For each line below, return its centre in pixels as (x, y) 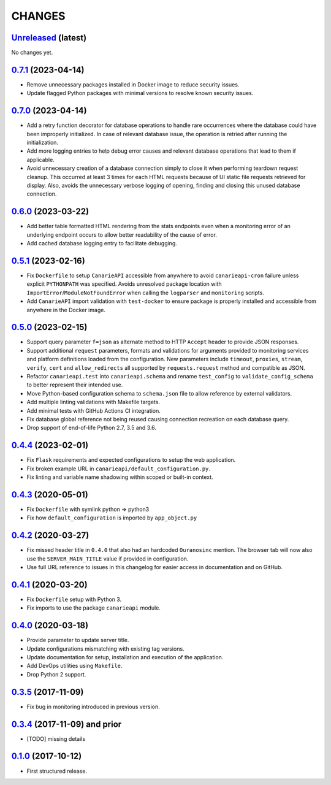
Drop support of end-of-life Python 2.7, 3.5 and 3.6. (91, 428)
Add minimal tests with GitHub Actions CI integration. (93, 410)
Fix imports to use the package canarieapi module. (93, 608)
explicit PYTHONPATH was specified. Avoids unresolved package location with (124, 284)
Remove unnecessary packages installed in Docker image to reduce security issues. (133, 84)
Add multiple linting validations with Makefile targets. (93, 402)
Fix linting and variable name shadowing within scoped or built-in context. (120, 477)
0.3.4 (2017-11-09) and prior (67, 724)
